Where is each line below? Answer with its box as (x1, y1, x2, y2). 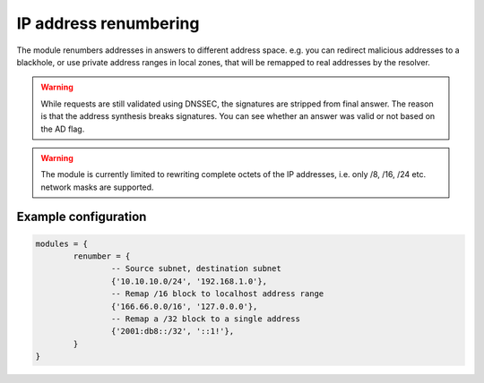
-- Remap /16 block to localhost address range (110, 289, 324, 299)
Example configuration (16, 209, 147, 225)
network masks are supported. (40, 182, 154, 192)
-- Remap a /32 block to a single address (110, 314, 300, 324)
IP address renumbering (16, 13, 200, 33)
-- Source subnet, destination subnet (110, 264, 281, 274)
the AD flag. (40, 123, 85, 134)
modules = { (35, 238, 89, 249)
